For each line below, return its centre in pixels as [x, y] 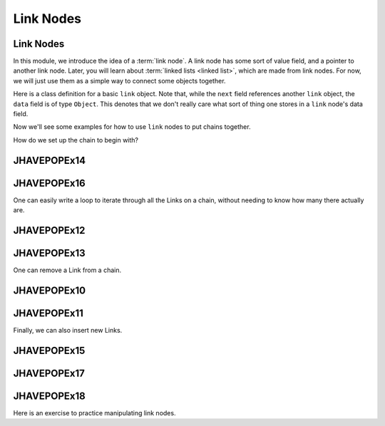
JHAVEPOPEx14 [50, 160]
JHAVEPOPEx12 [49, 230]
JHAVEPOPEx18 [49, 396]
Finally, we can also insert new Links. [68, 330]
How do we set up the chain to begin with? [76, 140]
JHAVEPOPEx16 [49, 183]
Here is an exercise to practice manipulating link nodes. [94, 412]
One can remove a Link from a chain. [67, 270]
